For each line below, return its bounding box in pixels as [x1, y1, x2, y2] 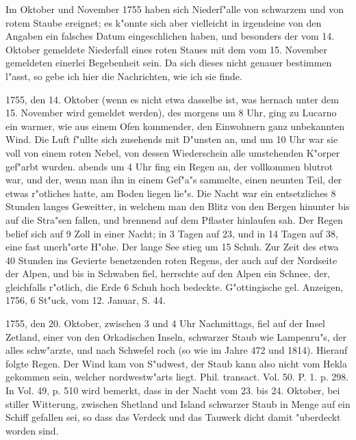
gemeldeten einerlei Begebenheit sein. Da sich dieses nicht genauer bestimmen [5, 55, 332, 70]
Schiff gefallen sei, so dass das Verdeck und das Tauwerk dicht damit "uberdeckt [5, 410, 341, 424]
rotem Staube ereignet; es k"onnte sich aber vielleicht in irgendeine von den [5, 15, 322, 29]
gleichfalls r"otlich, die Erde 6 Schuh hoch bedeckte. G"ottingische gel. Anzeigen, [5, 279, 344, 294]
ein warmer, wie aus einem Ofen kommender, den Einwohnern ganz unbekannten [5, 118, 345, 133]
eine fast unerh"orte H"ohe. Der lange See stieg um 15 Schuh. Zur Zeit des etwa [5, 240, 339, 254]
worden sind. [5, 423, 59, 437]
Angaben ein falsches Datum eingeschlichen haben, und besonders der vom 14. [5, 29, 335, 43]
